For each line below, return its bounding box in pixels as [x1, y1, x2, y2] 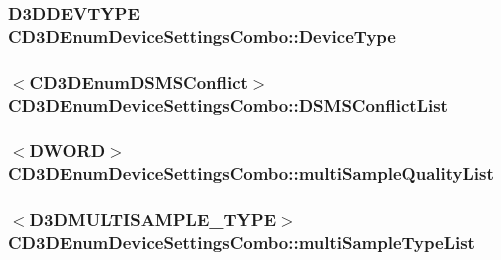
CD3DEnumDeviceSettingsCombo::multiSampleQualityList [8, 161, 494, 186]
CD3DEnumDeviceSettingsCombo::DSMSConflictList [8, 92, 448, 117]
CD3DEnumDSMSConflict [29, 69, 248, 94]
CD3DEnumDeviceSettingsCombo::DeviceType [8, 23, 396, 48]
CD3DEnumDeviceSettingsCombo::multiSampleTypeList [8, 230, 475, 255]
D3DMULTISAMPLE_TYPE [29, 207, 277, 232]
